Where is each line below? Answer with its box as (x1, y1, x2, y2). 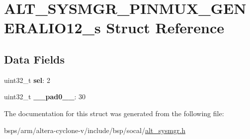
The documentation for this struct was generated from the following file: (4, 108, 224, 118)
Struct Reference (106, 17, 225, 38)
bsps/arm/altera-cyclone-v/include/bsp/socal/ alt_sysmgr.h (4, 125, 185, 135)
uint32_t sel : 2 (4, 74, 50, 85)
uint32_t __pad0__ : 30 (4, 91, 86, 102)
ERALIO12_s (4, 17, 101, 38)
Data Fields (4, 51, 65, 67)
